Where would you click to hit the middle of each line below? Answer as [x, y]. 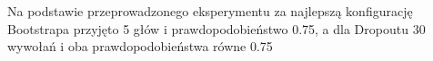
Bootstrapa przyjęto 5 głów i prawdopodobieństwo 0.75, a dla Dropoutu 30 [216, 28]
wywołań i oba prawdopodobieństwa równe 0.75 [140, 46]
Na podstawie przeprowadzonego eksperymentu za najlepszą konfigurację [210, 11]
